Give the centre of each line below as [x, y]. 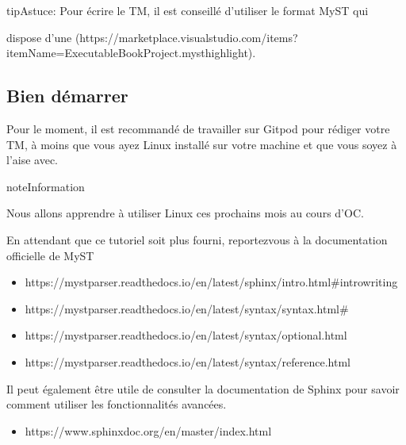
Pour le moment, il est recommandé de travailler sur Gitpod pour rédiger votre [198, 128]
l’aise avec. [33, 160]
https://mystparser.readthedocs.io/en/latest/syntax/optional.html [186, 335]
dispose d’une [39, 37]
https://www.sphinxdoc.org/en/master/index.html [148, 430]
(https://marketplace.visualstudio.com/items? [186, 37]
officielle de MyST [50, 255]
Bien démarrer [67, 96]
